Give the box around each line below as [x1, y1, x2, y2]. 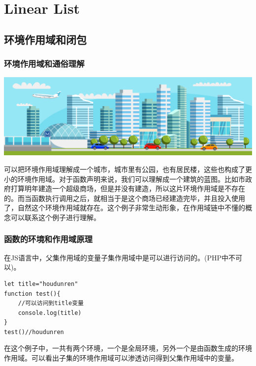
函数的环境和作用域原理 [4, 233, 93, 245]
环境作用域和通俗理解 [4, 57, 85, 70]
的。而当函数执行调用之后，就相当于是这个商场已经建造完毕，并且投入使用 [4, 193, 245, 203]
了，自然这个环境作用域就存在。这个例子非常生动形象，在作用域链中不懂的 [4, 202, 245, 213]
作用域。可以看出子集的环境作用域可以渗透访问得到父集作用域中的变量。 [4, 353, 238, 363]
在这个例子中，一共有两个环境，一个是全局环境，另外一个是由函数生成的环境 [4, 343, 252, 353]
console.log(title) [18, 309, 82, 316]
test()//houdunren [4, 328, 64, 336]
